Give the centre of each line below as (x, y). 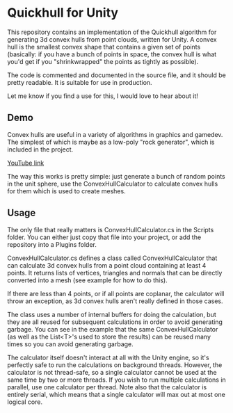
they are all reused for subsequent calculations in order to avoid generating (115, 322)
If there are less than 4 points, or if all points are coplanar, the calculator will (116, 293)
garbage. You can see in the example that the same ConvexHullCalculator (113, 329)
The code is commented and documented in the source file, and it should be (116, 75)
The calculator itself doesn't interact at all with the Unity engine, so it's (109, 357)
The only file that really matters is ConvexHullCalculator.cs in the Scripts (111, 229)
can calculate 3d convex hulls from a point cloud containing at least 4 (107, 265)
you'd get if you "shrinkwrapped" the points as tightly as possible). (103, 61)
